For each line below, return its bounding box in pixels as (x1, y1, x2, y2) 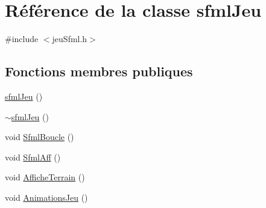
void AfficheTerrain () (5, 171, 85, 183)
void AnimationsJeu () (5, 191, 88, 203)
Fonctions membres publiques (5, 62, 193, 81)
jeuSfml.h (52, 32, 87, 45)
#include (5, 32, 39, 45)
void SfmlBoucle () (5, 130, 74, 143)
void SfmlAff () (5, 150, 61, 163)
